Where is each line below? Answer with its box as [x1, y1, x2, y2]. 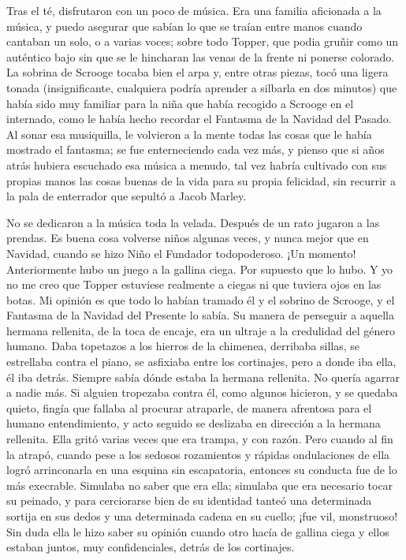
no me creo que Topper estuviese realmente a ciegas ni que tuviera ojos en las [6, 276, 382, 293]
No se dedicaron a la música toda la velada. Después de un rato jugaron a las [6, 214, 380, 230]
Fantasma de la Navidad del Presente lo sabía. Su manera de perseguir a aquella [6, 307, 395, 323]
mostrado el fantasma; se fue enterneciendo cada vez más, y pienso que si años [6, 141, 385, 158]
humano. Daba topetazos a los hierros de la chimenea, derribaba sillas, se [6, 338, 360, 354]
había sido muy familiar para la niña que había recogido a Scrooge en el [6, 95, 354, 111]
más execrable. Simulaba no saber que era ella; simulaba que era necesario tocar [6, 476, 393, 493]
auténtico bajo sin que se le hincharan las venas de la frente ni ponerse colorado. [6, 48, 395, 65]
